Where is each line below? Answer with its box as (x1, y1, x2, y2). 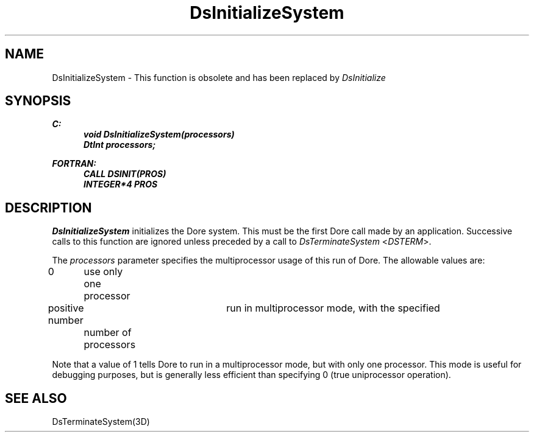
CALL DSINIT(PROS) (84, 169, 166, 180)
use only (84, 265, 123, 278)
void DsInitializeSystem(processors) (84, 129, 235, 140)
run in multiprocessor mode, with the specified (226, 302, 440, 315)
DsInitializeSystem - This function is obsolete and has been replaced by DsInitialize (52, 72, 386, 83)
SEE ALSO (5, 390, 67, 406)
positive (48, 302, 84, 315)
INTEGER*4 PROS (84, 179, 158, 190)
